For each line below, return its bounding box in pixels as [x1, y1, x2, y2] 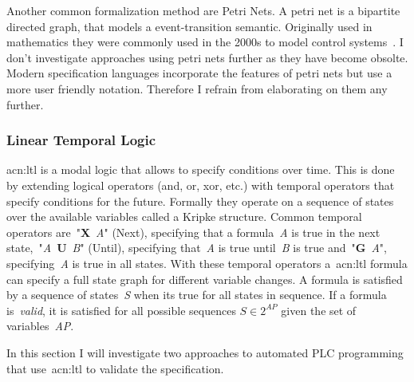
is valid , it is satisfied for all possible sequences [6, 301, 236, 318]
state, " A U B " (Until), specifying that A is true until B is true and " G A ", [6, 239, 387, 256]
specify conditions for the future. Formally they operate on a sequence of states [6, 192, 394, 209]
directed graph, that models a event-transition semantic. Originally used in [6, 18, 373, 34]
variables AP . [6, 317, 74, 334]
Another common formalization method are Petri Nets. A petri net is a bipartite [6, 2, 400, 18]
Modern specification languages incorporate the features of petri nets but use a [6, 65, 392, 81]
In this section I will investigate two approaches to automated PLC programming [6, 344, 404, 360]
